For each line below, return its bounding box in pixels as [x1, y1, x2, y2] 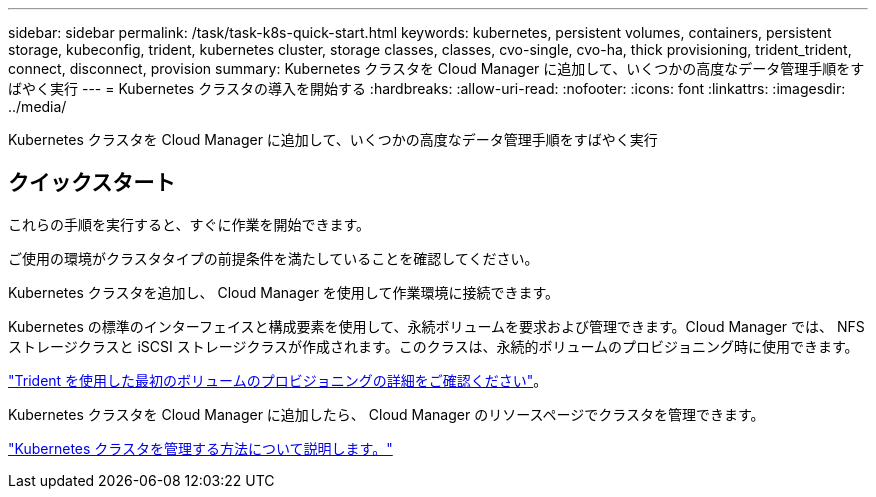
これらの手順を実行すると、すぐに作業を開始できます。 [8, 215, 371, 233]
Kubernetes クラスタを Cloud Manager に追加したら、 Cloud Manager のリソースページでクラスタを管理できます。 [8, 405, 765, 423]
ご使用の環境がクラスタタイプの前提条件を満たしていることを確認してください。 [8, 249, 539, 267]
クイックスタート [8, 170, 176, 196]
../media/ [8, 98, 67, 115]
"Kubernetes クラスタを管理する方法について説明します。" [8, 439, 393, 457]
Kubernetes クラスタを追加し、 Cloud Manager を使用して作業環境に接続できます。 [8, 283, 560, 301]
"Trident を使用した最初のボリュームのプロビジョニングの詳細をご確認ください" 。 [8, 371, 548, 389]
